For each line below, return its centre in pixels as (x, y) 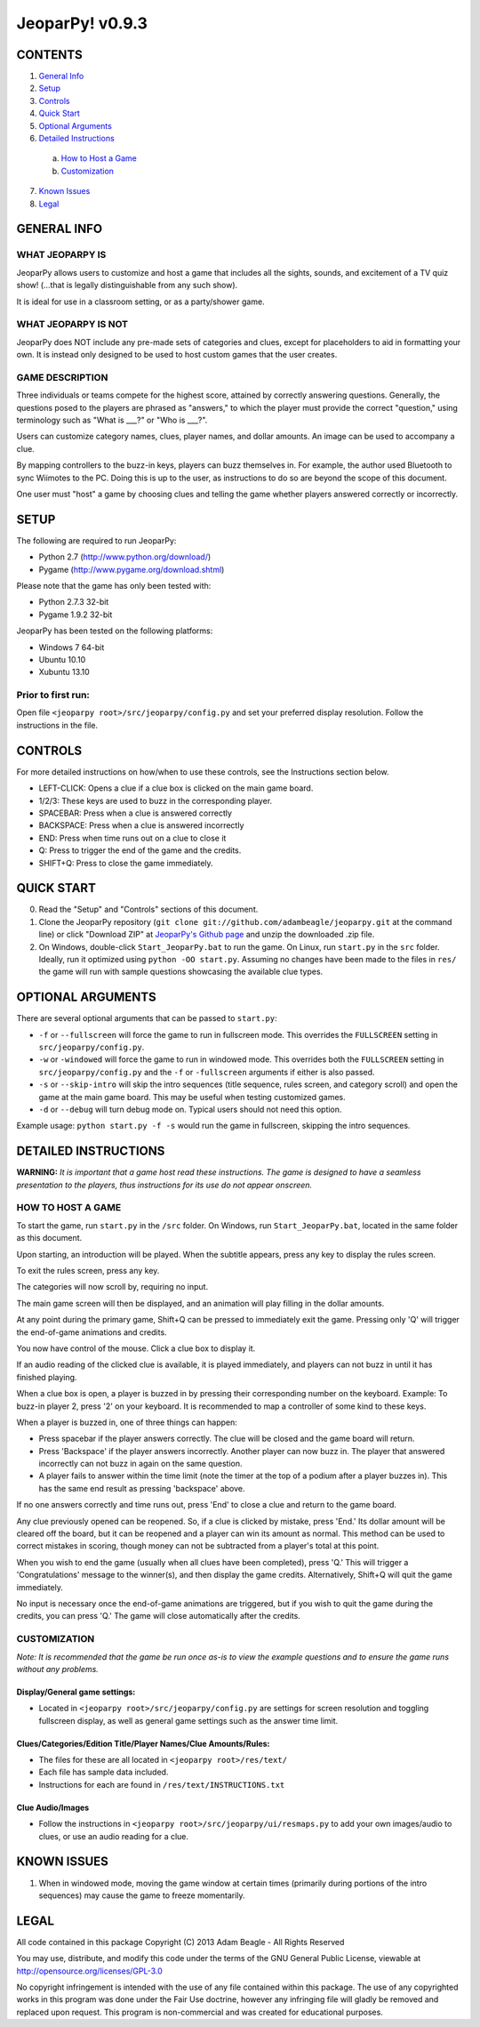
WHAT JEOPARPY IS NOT (72, 325)
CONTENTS (50, 55)
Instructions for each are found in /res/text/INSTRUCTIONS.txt (162, 1784)
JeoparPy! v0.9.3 (82, 23)
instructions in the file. (57, 725)
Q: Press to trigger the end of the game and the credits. (140, 850)
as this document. (49, 1238)
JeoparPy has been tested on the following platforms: (115, 631)
